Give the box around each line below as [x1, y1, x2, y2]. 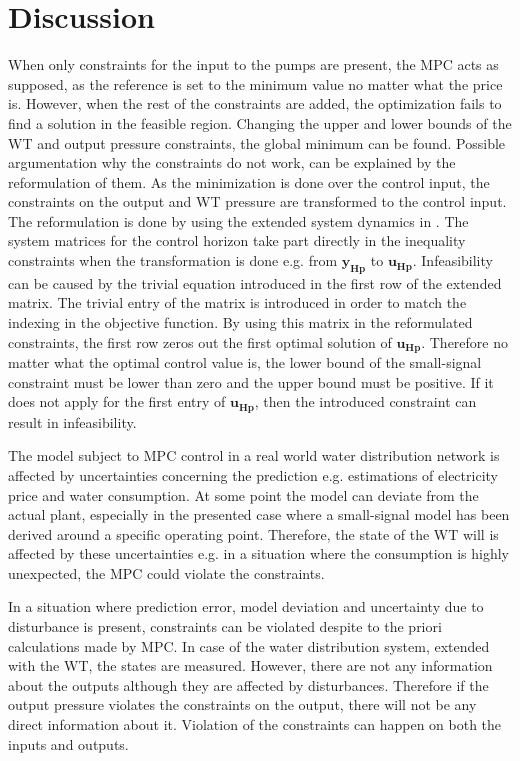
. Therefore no [421, 331, 509, 352]
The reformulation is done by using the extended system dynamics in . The [8, 210, 469, 231]
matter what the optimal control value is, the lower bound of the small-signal [8, 352, 482, 373]
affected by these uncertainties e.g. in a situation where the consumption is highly [8, 543, 509, 564]
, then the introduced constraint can [254, 391, 477, 412]
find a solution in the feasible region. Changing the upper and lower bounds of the [8, 112, 512, 133]
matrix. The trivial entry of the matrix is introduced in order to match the [8, 292, 467, 313]
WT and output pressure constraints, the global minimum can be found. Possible [8, 132, 506, 153]
